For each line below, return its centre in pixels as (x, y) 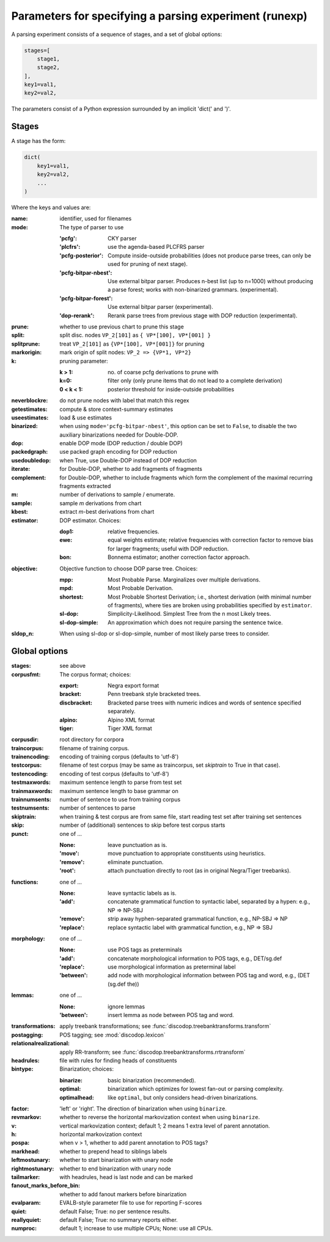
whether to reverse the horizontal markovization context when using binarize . (160, 1117)
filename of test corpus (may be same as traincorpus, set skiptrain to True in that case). (170, 765)
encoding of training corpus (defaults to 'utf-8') (119, 757)
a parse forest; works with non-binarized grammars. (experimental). (193, 290)
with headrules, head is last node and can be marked (126, 1177)
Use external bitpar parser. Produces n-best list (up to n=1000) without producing (211, 281)
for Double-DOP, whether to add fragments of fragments (131, 469)
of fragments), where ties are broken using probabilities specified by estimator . (210, 605)
